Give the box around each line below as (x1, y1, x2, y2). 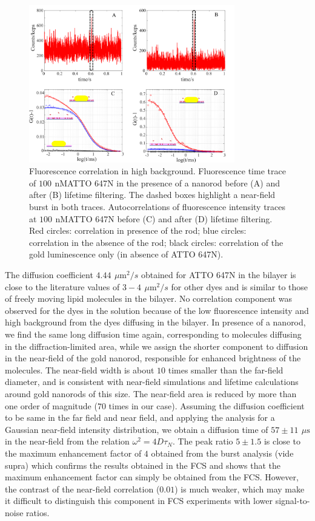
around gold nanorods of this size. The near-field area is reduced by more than (5, 387, 297, 400)
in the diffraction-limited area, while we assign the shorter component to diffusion (5, 339, 308, 352)
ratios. (26, 506, 50, 519)
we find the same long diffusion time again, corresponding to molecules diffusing (5, 328, 302, 340)
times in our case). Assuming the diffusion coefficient (108, 399, 305, 412)
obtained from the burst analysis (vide (151, 446, 294, 459)
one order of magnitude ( (5, 399, 98, 412)
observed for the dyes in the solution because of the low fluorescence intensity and (5, 304, 309, 316)
